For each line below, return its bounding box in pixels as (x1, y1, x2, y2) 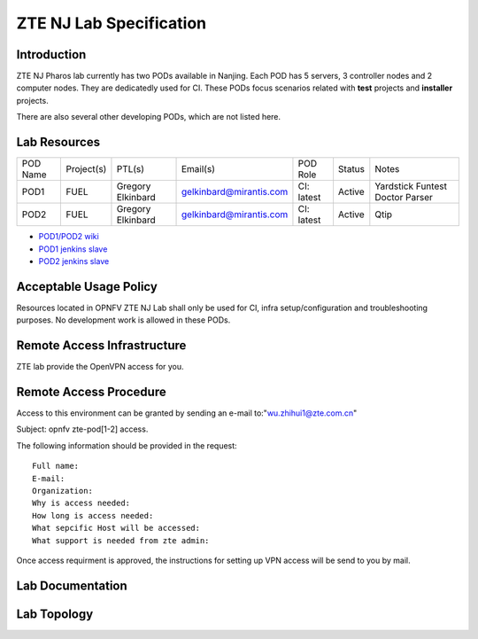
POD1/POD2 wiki (38, 231, 99, 242)
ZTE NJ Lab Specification (16, 13, 207, 33)
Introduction (16, 47, 87, 62)
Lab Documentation (16, 578, 127, 593)
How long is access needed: (32, 510, 154, 520)
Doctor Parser (374, 191, 433, 204)
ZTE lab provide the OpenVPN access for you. (16, 362, 185, 372)
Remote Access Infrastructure (16, 338, 187, 354)
